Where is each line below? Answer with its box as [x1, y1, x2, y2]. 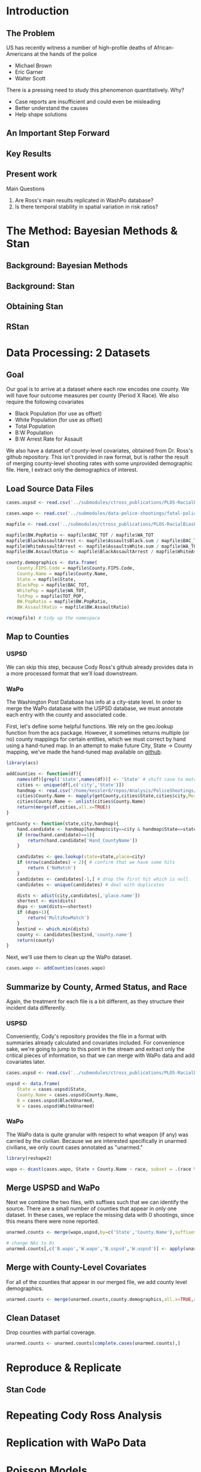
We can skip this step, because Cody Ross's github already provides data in [6, 663, 193, 671]
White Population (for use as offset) [14, 416, 103, 424]
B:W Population [14, 429, 53, 436]
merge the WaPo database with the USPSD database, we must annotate [6, 705, 184, 712]
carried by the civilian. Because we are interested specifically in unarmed [6, 1137, 187, 1144]
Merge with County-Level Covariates [6, 1262, 147, 1273]
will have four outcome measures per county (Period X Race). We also [6, 392, 179, 399]
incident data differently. [6, 1004, 66, 1011]
